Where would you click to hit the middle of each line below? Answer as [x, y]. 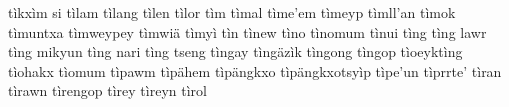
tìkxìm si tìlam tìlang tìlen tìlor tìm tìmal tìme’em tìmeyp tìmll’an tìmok [232, 12]
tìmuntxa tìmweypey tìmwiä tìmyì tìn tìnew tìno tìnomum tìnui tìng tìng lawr [247, 31]
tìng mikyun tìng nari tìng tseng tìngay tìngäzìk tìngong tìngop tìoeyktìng [235, 51]
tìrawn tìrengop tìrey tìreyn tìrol [107, 90]
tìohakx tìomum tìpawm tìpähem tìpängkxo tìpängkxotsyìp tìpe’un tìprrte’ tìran [255, 70]
